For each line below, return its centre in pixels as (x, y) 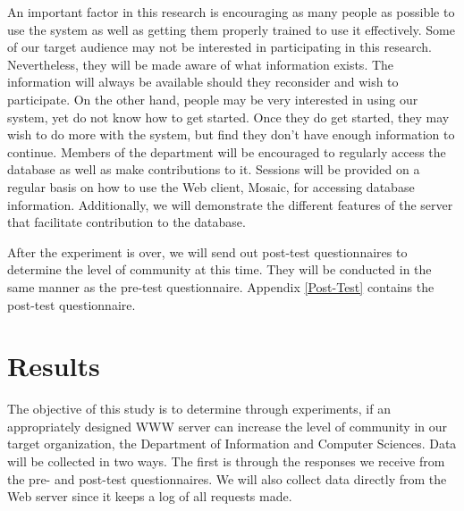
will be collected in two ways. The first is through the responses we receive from (226, 461)
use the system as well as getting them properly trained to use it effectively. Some (232, 29)
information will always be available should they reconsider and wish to (203, 82)
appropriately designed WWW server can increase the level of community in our (228, 426)
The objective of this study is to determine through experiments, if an (199, 409)
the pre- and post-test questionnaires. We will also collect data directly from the (227, 478)
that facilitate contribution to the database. (127, 222)
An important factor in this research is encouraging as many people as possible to (231, 12)
